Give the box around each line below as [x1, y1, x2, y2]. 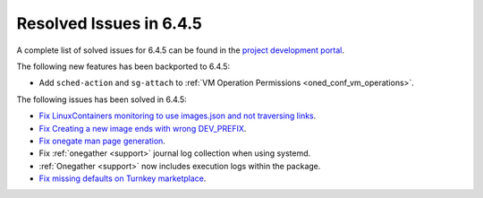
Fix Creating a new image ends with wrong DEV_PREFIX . [38, 123, 247, 133]
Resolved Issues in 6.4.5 [16, 13, 203, 33]
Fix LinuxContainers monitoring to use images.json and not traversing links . [38, 110, 317, 121]
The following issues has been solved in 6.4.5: [16, 94, 187, 105]
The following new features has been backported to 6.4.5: [16, 61, 231, 72]
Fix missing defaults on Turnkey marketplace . [38, 173, 207, 184]
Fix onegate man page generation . [38, 135, 165, 146]
